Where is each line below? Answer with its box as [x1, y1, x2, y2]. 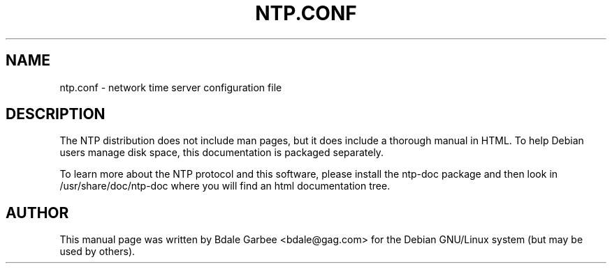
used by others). [59, 245, 136, 258]
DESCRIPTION [6, 105, 105, 123]
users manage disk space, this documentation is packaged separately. [59, 146, 384, 159]
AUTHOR [6, 203, 69, 222]
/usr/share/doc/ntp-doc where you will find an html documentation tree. [59, 180, 391, 192]
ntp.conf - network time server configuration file [59, 81, 282, 93]
